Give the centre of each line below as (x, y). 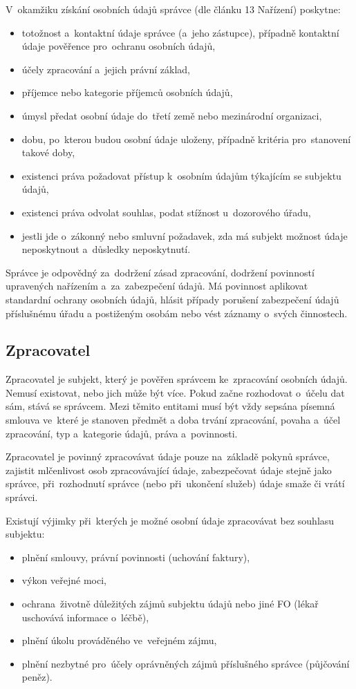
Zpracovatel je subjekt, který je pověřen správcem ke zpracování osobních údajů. (177, 379)
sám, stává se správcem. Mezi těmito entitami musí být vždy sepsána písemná (170, 406)
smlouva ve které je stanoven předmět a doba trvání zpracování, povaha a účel (173, 420)
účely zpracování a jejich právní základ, (106, 69)
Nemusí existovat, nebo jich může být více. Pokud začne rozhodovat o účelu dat (175, 392)
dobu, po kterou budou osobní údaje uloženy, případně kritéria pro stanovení (186, 139)
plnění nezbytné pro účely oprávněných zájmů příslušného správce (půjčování (186, 663)
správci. (22, 497)
